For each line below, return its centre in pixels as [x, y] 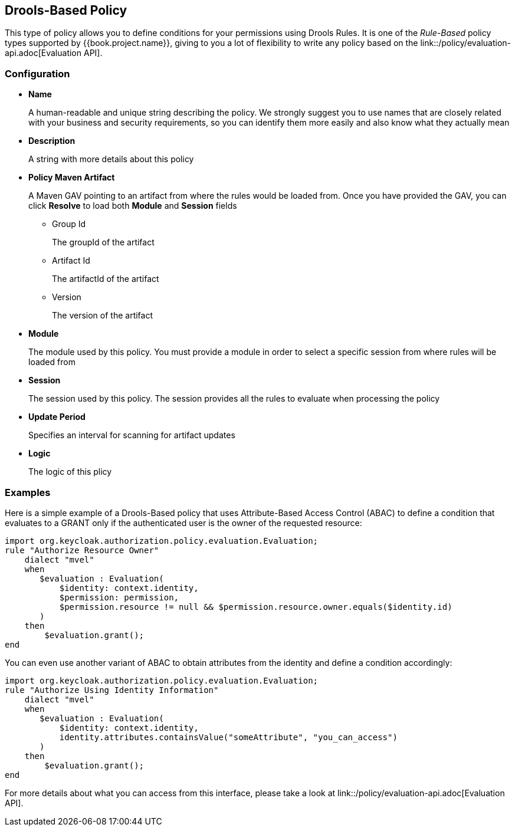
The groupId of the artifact [103, 242]
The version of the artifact [103, 316]
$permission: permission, [119, 597]
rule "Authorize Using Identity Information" [112, 690]
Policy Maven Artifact [72, 178]
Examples [28, 492]
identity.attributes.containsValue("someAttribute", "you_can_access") [228, 737]
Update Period [57, 417]
